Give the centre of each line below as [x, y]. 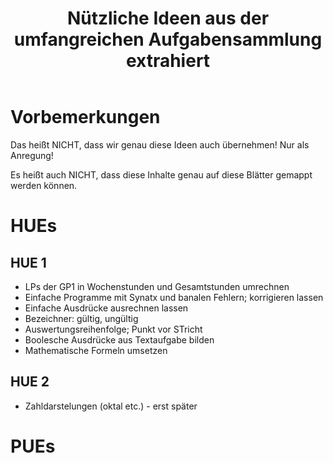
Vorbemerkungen [85, 117]
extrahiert [168, 61]
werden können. [44, 185]
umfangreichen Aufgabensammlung [168, 39]
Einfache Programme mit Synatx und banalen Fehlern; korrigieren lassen [174, 297]
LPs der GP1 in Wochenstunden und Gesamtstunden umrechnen [157, 286]
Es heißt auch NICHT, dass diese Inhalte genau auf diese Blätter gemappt [161, 174]
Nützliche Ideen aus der [168, 18]
